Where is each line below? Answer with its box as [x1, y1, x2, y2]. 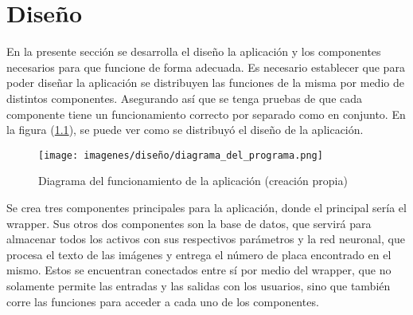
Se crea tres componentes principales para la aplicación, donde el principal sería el [6, 199, 407, 215]
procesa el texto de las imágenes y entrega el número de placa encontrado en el [6, 246, 392, 262]
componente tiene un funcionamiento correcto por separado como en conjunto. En [6, 105, 406, 122]
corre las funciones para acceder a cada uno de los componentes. [6, 293, 319, 309]
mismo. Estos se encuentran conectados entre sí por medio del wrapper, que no [6, 262, 392, 278]
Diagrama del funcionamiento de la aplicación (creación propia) [38, 172, 348, 189]
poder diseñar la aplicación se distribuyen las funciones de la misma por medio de [6, 74, 404, 91]
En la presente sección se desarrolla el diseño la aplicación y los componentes [6, 43, 381, 60]
